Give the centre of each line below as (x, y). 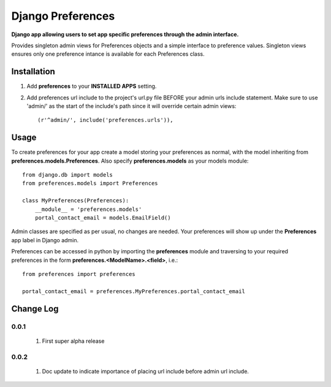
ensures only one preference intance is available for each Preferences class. (108, 54)
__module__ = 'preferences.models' (88, 209)
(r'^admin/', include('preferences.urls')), (106, 120)
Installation (33, 71)
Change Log (35, 309)
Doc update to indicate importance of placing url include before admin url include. (146, 371)
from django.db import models (68, 175)
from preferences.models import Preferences (90, 183)
